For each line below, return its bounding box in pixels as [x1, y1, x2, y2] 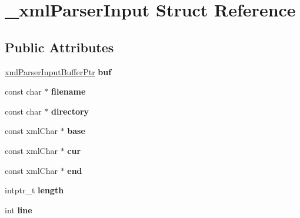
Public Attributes [5, 38, 114, 56]
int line [5, 203, 32, 216]
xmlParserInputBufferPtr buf [5, 65, 112, 78]
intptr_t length [5, 184, 64, 196]
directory [51, 105, 89, 117]
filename [51, 85, 86, 98]
